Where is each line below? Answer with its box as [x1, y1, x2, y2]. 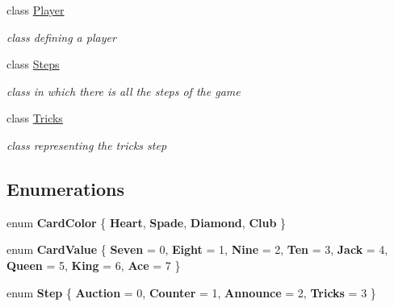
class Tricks [6, 110, 63, 127]
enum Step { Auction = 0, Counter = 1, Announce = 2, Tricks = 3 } [6, 284, 376, 301]
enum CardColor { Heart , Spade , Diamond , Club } [6, 214, 287, 230]
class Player [6, 2, 65, 18]
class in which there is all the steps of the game [6, 82, 241, 99]
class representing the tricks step [6, 136, 167, 153]
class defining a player [6, 28, 116, 45]
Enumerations [6, 176, 125, 201]
